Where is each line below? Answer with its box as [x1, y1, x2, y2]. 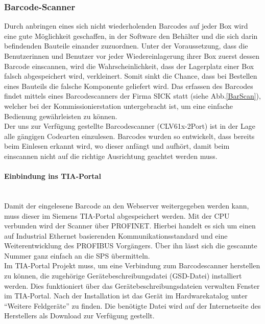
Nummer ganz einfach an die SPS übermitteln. [4, 250, 150, 261]
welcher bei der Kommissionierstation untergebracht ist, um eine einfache [4, 100, 233, 111]
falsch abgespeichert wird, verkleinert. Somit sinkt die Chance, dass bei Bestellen [4, 71, 257, 81]
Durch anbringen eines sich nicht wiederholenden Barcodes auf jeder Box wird [4, 20, 248, 31]
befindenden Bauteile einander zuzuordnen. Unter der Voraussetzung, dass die [4, 40, 248, 51]
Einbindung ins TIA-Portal [4, 171, 101, 181]
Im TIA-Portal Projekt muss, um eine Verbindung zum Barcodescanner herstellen [4, 260, 260, 271]
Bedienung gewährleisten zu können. [4, 110, 117, 121]
